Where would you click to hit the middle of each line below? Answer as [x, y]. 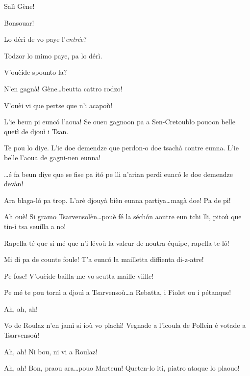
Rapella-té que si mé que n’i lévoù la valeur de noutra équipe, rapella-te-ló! [117, 243]
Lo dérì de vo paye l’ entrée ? [45, 39]
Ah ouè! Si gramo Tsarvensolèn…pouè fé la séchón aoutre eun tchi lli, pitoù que [123, 217]
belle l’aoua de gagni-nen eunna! [52, 157]
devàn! [14, 184]
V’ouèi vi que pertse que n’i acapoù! [58, 105]
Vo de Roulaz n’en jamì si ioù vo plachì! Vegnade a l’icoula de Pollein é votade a [125, 325]
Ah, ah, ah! [21, 308]
